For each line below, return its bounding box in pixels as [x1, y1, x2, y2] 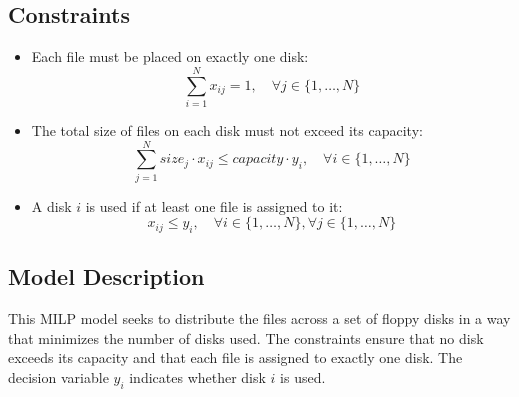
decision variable [8, 367, 109, 388]
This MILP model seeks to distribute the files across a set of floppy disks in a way [8, 308, 511, 329]
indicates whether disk [129, 367, 266, 388]
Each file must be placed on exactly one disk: [31, 46, 309, 67]
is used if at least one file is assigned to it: [85, 195, 343, 216]
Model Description [8, 261, 205, 292]
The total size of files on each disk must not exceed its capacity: [31, 119, 423, 140]
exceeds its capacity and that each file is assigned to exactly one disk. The [8, 347, 463, 368]
